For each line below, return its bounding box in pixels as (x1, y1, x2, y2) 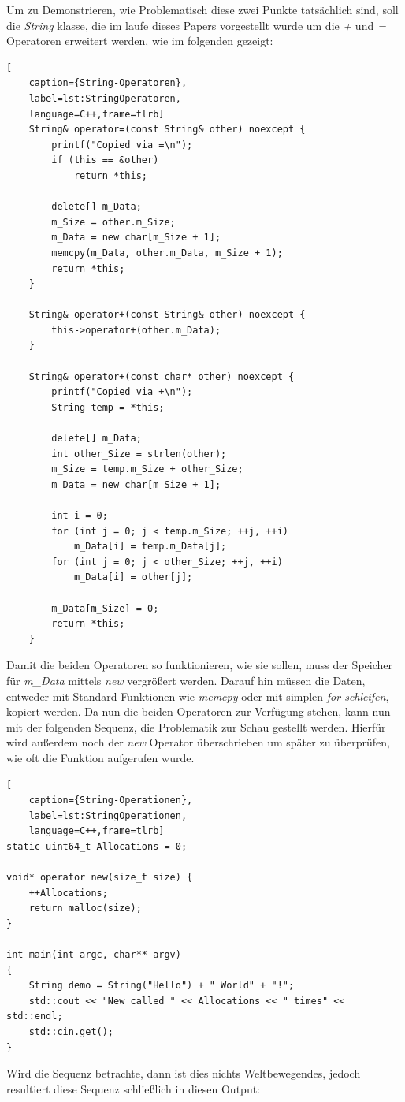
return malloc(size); (28, 903, 142, 914)
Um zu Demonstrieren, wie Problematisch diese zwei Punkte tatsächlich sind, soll (6, 2, 399, 17)
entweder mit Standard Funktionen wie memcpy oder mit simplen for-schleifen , (6, 687, 389, 704)
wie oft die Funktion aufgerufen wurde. (6, 749, 195, 765)
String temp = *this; (51, 401, 165, 413)
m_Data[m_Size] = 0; (51, 602, 159, 614)
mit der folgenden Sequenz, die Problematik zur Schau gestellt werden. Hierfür (6, 718, 386, 735)
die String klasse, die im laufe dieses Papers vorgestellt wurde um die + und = (6, 17, 386, 33)
